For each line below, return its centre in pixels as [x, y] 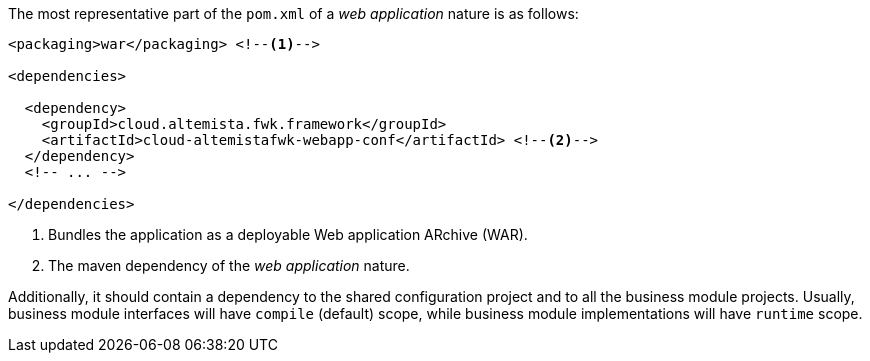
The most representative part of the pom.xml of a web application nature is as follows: [293, 13]
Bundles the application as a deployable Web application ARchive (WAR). [288, 234]
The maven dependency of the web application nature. [229, 265]
